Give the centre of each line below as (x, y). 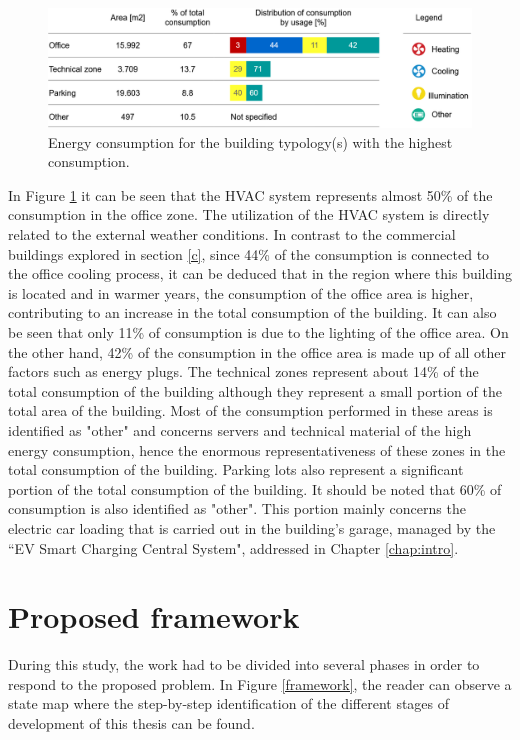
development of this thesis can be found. (131, 723)
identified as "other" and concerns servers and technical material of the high (240, 429)
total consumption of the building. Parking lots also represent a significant (236, 469)
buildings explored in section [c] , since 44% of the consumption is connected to (249, 253)
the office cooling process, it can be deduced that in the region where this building (260, 273)
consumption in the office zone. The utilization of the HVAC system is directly (249, 214)
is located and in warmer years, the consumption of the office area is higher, (241, 292)
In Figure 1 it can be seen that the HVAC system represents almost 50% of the (250, 194)
